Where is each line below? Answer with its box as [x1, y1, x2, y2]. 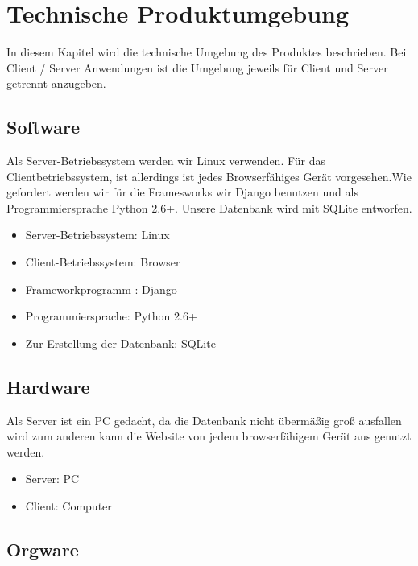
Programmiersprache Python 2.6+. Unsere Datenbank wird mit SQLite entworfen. [6, 199, 412, 216]
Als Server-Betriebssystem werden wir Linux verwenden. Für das [6, 152, 326, 169]
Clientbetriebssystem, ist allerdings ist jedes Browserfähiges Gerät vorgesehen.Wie [6, 167, 412, 184]
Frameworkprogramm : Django [25, 280, 177, 297]
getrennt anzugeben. [6, 75, 106, 92]
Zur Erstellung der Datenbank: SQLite [25, 334, 216, 351]
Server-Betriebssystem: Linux [25, 226, 170, 243]
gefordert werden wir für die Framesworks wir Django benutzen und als [6, 184, 358, 200]
